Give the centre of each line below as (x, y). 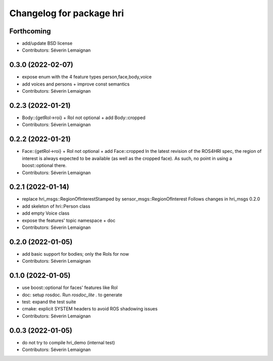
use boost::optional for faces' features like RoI (70, 288)
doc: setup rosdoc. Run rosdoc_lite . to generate (72, 295)
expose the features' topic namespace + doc (69, 220)
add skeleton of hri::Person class (56, 206)
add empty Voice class (46, 213)
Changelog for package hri (66, 13)
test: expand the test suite (49, 302)
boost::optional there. (44, 166)
